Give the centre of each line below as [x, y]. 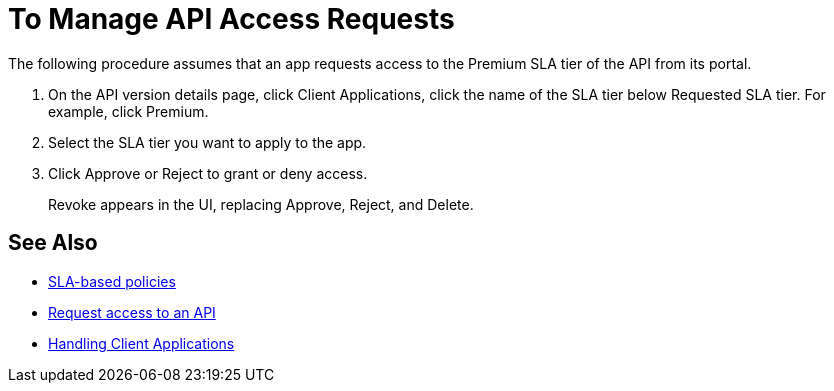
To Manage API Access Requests [231, 19]
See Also [53, 243]
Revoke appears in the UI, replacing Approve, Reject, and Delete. [261, 204]
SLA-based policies [112, 281]
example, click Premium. [128, 111]
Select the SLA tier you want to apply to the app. [207, 142]
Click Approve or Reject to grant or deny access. [208, 173]
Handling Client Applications [141, 343]
